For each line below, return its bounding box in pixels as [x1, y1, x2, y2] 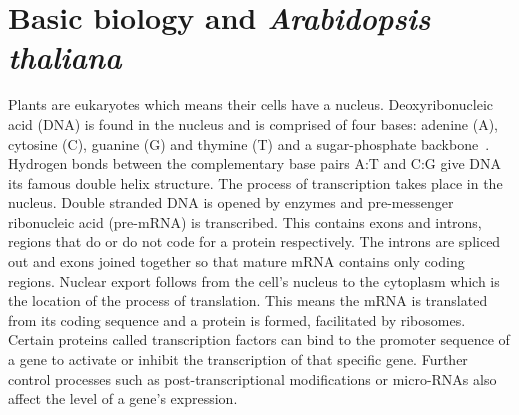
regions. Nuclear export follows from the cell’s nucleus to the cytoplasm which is [8, 270, 500, 291]
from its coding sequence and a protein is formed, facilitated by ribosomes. [8, 309, 466, 330]
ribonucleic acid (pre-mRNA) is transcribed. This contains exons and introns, [8, 211, 482, 232]
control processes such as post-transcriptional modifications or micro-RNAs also [8, 368, 497, 389]
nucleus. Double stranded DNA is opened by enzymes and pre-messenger [8, 192, 454, 213]
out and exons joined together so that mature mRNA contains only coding [8, 251, 465, 272]
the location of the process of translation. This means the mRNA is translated [8, 290, 488, 311]
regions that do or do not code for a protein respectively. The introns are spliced [8, 231, 501, 252]
